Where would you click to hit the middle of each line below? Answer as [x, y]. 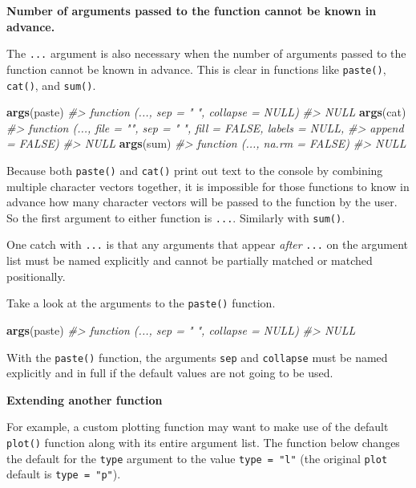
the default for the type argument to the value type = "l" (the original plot [197, 458]
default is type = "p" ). [64, 474]
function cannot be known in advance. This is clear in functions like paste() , [196, 69]
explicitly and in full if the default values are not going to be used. [170, 373]
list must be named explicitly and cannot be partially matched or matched [190, 260]
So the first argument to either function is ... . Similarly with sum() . [176, 217]
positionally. [36, 276]
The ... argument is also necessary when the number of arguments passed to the [206, 53]
